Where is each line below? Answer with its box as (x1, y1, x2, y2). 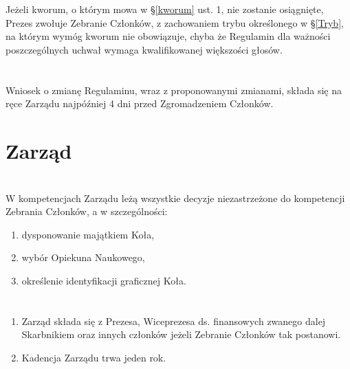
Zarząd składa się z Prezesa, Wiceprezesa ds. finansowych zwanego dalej (21, 313, 326, 328)
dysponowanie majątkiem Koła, (21, 227, 155, 241)
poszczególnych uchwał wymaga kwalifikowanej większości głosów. (6, 42, 283, 56)
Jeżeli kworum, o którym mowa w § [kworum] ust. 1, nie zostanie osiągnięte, (6, 2, 324, 16)
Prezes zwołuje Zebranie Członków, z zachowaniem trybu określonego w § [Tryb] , (6, 15, 344, 30)
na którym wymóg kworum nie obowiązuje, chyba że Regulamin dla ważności (6, 29, 331, 43)
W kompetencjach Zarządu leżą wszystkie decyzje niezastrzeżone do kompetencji (6, 190, 345, 205)
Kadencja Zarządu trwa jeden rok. (21, 350, 166, 364)
